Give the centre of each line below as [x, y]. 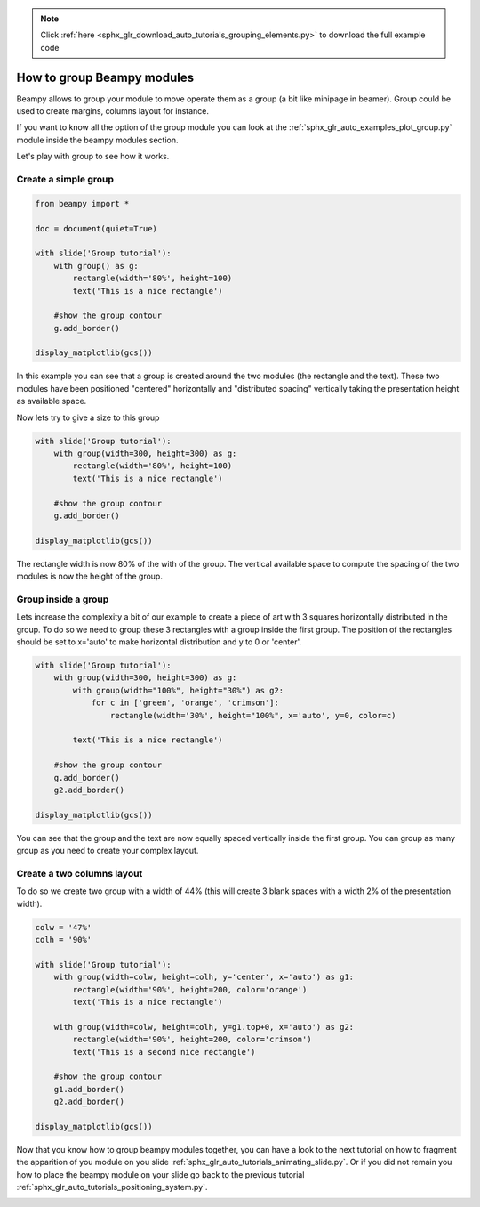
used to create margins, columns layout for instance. [112, 111]
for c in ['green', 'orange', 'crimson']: [185, 703]
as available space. [52, 401]
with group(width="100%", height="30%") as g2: [178, 690]
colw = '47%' [64, 927]
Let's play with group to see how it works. [93, 157]
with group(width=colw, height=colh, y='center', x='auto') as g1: [204, 977]
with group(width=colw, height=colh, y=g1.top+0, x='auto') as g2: [204, 1027]
